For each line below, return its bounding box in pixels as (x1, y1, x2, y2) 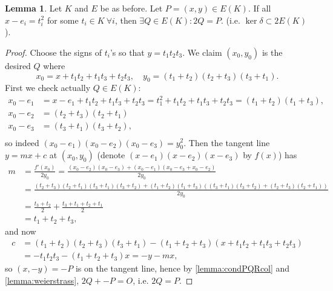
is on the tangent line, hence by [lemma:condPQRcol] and (75, 262, 290, 275)
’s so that (110, 45, 145, 58)
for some (47, 13, 79, 26)
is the (262, 45, 283, 58)
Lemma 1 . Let (5, 2, 62, 14)
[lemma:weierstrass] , (5, 273, 79, 286)
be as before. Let (100, 2, 163, 14)
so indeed (5, 136, 39, 149)
